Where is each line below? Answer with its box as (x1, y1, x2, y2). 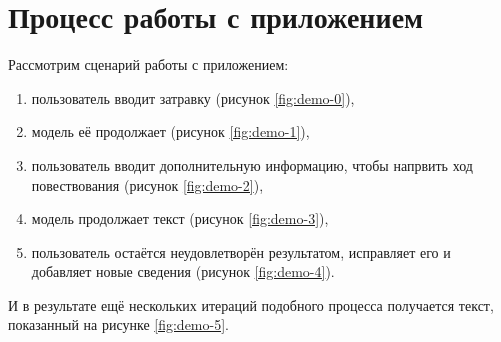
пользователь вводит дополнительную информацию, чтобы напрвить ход (31, 154, 473, 175)
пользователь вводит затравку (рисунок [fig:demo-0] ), (31, 87, 355, 108)
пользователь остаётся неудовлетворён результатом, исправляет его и (31, 241, 451, 262)
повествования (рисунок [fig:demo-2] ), (31, 174, 264, 195)
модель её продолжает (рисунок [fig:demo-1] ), (31, 121, 310, 142)
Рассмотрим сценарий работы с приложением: (8, 54, 289, 75)
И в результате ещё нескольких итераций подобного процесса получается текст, (8, 294, 494, 315)
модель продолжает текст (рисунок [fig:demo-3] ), (31, 208, 329, 229)
